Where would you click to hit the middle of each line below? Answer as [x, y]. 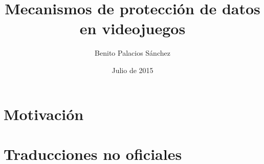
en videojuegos [133, 28]
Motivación [44, 114]
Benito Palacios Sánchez [133, 53]
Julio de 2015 [133, 70]
